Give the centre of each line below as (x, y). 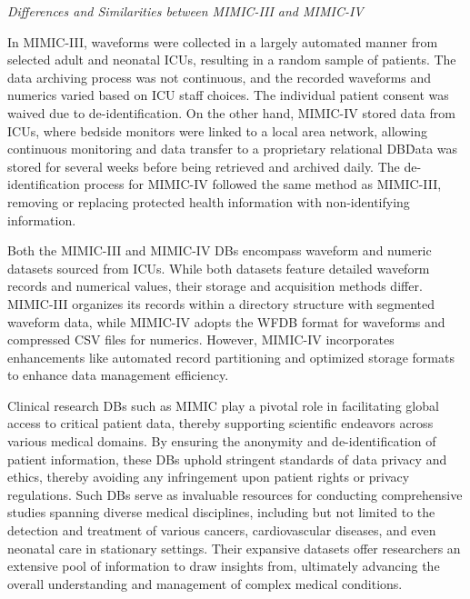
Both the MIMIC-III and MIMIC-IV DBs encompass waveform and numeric (220, 250)
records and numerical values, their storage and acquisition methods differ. (215, 286)
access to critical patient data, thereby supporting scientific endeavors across (220, 423)
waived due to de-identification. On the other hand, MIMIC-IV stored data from (231, 112)
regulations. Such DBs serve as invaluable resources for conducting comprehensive (235, 494)
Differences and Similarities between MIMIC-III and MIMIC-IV (185, 11)
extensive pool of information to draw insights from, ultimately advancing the (224, 566)
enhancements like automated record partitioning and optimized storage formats (231, 357)
